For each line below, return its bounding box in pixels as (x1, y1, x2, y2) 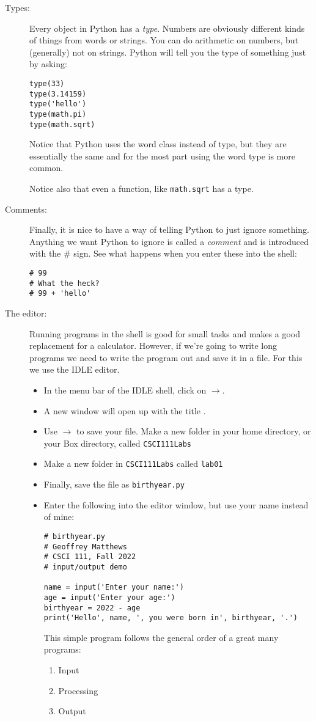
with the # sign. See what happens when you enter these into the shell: (29, 247, 297, 260)
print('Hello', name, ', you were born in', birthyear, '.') (43, 613, 298, 623)
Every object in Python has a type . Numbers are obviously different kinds (29, 21, 305, 34)
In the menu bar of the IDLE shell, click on (43, 384, 207, 396)
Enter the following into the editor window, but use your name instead (43, 498, 309, 511)
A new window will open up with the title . (43, 404, 206, 417)
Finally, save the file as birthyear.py (43, 478, 185, 491)
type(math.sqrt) (29, 120, 95, 129)
